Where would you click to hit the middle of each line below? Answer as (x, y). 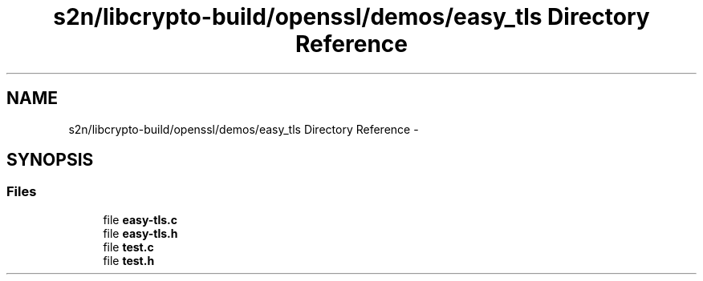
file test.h (129, 260)
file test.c (128, 247)
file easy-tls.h (140, 233)
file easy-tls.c (140, 219)
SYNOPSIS (50, 160)
